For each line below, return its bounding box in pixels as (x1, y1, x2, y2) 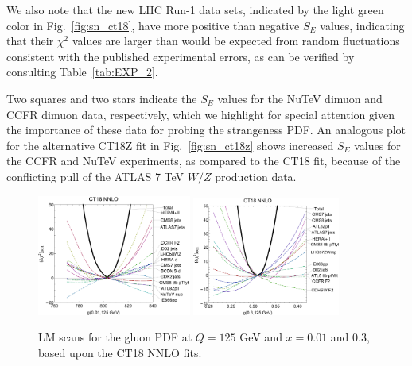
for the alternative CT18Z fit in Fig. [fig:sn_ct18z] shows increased (6, 137, 334, 153)
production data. (215, 168, 297, 184)
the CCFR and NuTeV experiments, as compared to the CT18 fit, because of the (6, 152, 401, 169)
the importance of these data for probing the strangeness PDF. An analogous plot (6, 121, 406, 138)
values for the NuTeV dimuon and (217, 90, 383, 106)
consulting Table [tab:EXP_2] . (6, 64, 158, 80)
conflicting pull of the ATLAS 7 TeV (6, 168, 185, 184)
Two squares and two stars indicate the (6, 90, 197, 106)
